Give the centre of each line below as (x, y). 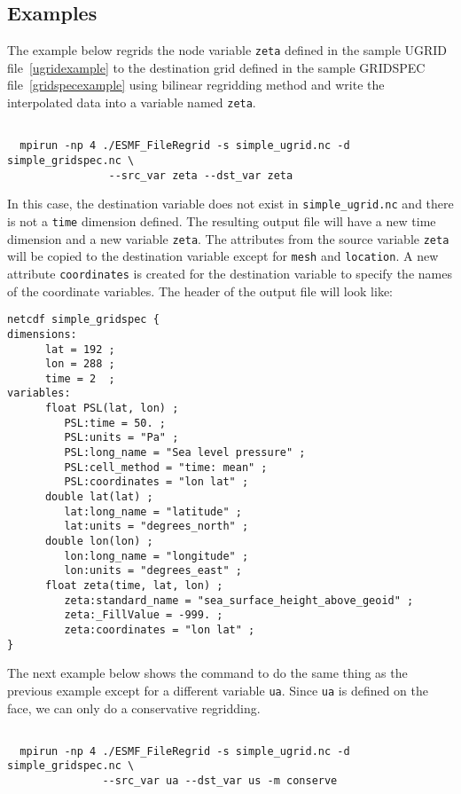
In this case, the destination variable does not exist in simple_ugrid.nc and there (230, 204)
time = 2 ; (80, 378)
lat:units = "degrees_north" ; (156, 527)
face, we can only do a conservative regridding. (134, 708)
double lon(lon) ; (99, 542)
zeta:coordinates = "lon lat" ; (160, 629)
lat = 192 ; (80, 349)
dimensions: (42, 334)
